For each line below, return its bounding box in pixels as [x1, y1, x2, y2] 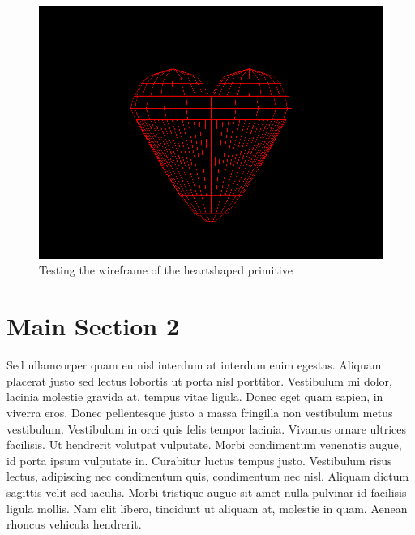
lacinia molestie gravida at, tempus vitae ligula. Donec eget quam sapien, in [6, 388, 383, 405]
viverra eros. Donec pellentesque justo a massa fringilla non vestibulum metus [6, 403, 393, 421]
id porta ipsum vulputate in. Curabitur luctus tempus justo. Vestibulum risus [6, 451, 392, 468]
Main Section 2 [6, 309, 179, 343]
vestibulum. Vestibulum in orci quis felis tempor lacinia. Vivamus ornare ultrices [6, 420, 407, 437]
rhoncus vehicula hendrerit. [6, 516, 142, 533]
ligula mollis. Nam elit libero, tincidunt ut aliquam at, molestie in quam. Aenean [6, 499, 408, 516]
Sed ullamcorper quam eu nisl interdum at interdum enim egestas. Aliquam [6, 356, 382, 373]
